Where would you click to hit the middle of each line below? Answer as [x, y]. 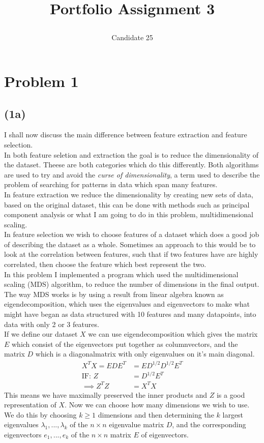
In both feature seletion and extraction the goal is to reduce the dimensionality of [131, 154]
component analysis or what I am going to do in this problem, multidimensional [129, 214]
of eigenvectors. [165, 434]
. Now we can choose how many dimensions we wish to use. [157, 405]
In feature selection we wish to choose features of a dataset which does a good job [132, 234]
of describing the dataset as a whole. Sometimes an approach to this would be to [130, 244]
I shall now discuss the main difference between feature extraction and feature [126, 135]
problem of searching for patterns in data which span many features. [111, 184]
